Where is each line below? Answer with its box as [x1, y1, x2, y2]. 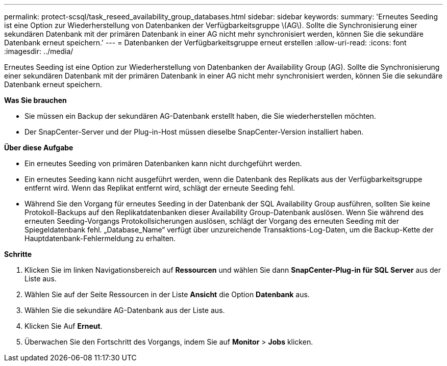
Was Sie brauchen [4, 96, 67, 104]
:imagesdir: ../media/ [4, 47, 73, 56]
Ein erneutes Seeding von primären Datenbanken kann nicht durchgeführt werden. [24, 159, 302, 168]
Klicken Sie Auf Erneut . [24, 322, 103, 330]
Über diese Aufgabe [4, 143, 73, 152]
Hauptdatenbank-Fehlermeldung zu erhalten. [24, 234, 176, 243]
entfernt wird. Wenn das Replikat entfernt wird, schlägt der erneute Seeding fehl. [24, 184, 295, 192]
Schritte [4, 250, 32, 258]
